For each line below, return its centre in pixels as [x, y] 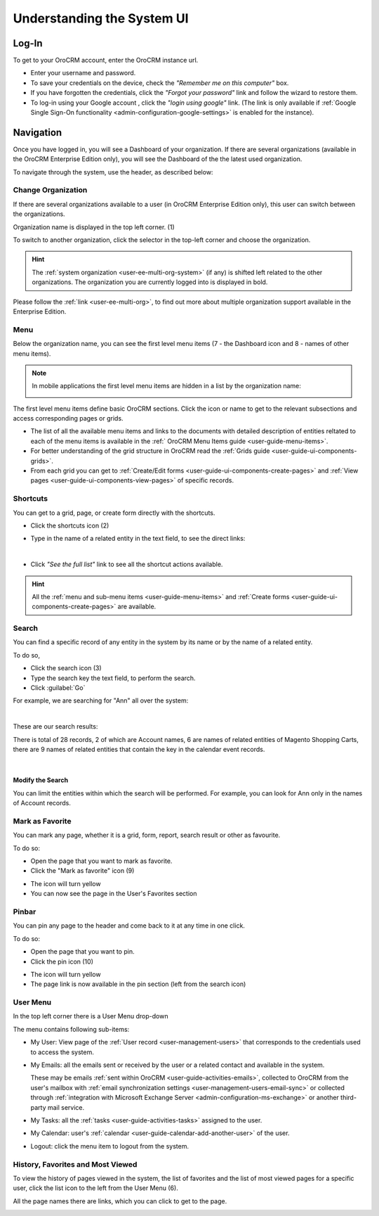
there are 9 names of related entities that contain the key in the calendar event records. [139, 749]
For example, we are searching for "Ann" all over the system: [101, 700]
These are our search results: [55, 727]
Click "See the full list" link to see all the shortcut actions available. [127, 564]
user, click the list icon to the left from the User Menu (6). [95, 1188]
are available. [137, 607]
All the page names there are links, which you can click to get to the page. [120, 1201]
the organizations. [39, 214]
